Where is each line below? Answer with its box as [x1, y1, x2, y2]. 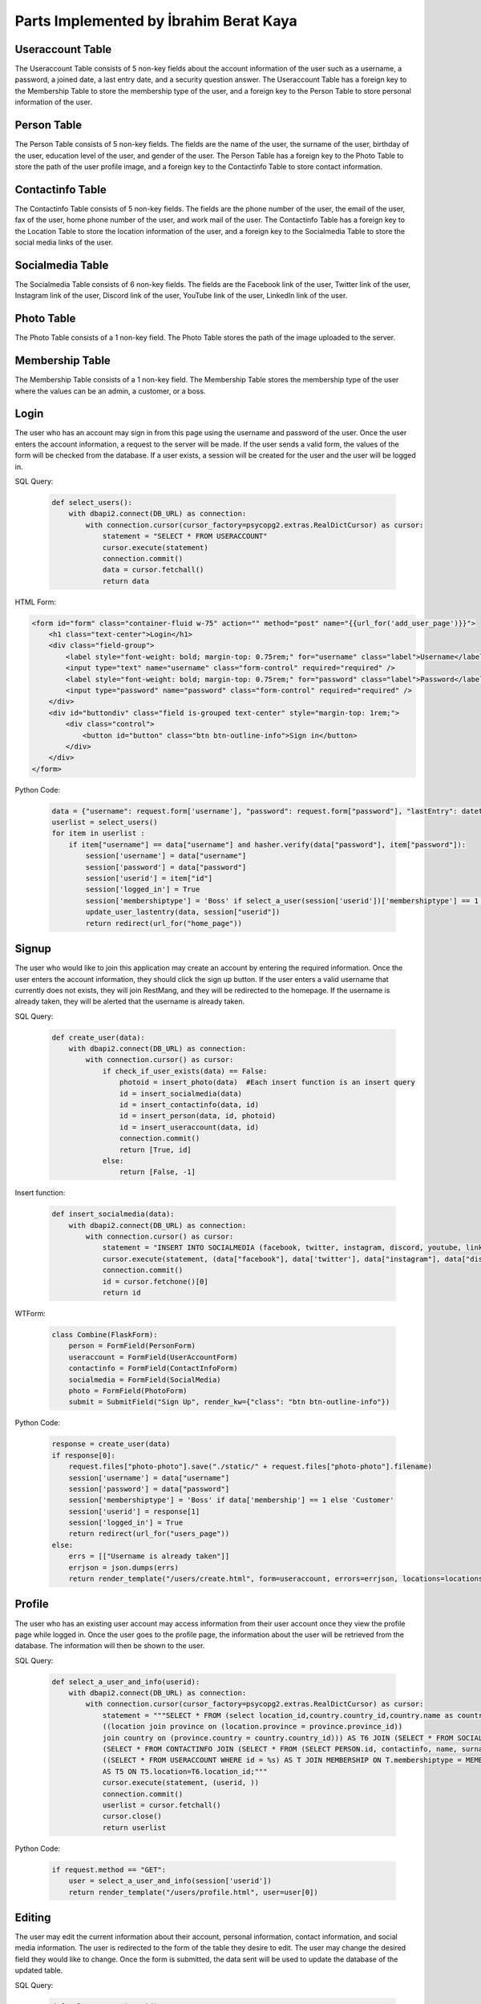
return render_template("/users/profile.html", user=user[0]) [68, 1888, 318, 1897]
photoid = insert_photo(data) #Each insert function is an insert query [119, 1078, 416, 1087]
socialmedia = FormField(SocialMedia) [68, 1375, 221, 1384]
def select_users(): [51, 498, 132, 507]
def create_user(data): [51, 1032, 146, 1042]
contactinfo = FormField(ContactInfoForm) [68, 1364, 238, 1373]
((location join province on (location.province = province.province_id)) [102, 1722, 403, 1731]
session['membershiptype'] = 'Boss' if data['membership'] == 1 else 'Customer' [68, 1496, 394, 1505]
